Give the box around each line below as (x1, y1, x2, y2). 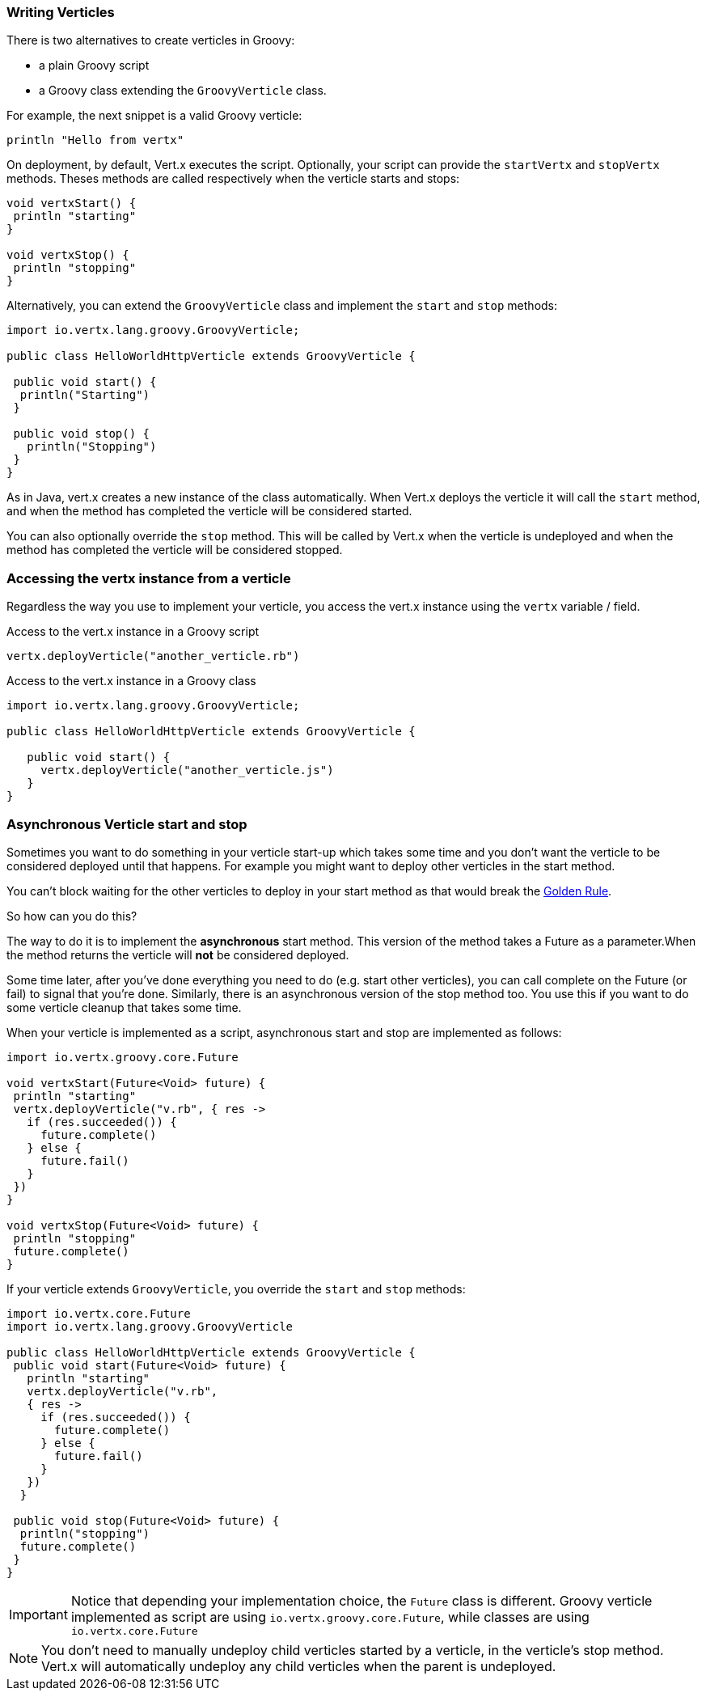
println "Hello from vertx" (6, 133, 184, 147)
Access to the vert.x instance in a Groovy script (6, 624, 260, 639)
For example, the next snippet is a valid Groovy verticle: (6, 108, 302, 123)
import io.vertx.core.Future (6, 1306, 191, 1320)
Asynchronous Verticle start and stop (6, 815, 247, 832)
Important (9, 1606, 68, 1623)
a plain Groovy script (39, 58, 150, 73)
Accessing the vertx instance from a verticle (6, 569, 291, 586)
